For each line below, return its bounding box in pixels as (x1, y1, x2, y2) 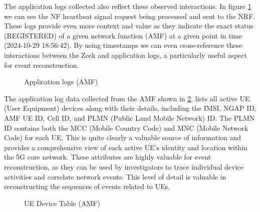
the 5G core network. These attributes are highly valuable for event (4, 152, 211, 162)
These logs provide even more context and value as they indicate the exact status (4, 20, 253, 31)
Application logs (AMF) (24, 76, 98, 87)
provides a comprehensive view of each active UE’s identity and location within (4, 142, 247, 152)
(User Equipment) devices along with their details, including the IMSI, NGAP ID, (4, 103, 256, 113)
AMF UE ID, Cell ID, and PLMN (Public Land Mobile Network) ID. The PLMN (4, 112, 255, 123)
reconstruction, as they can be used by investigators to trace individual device (4, 161, 243, 172)
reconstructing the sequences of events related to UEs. (4, 181, 170, 192)
